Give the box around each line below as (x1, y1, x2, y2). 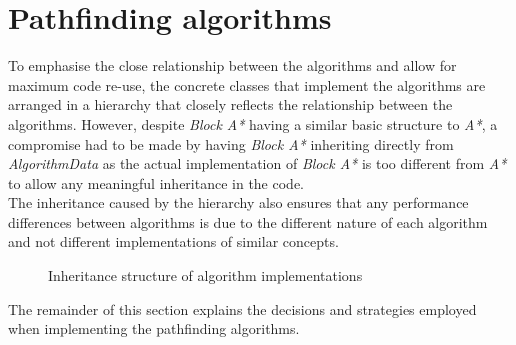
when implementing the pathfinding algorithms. (8, 318, 300, 339)
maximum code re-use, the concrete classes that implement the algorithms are (8, 74, 486, 95)
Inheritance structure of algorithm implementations (48, 265, 363, 286)
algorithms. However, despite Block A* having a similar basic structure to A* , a (8, 113, 498, 134)
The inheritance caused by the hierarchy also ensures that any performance (8, 192, 469, 213)
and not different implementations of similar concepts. (8, 231, 339, 252)
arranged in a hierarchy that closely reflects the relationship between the (8, 94, 453, 115)
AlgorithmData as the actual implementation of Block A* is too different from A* (8, 153, 507, 174)
